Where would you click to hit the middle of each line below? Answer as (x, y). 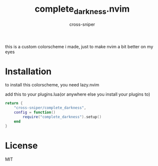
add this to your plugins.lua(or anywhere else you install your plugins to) (78, 94)
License (22, 145)
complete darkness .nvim (82, 10)
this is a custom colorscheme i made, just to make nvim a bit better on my (79, 46)
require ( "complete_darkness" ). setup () (62, 117)
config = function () (35, 113)
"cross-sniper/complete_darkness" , (50, 108)
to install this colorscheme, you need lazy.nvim (52, 85)
